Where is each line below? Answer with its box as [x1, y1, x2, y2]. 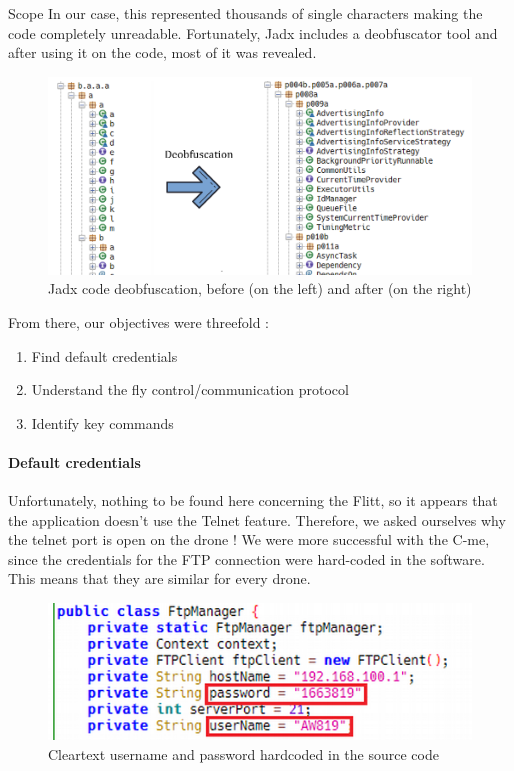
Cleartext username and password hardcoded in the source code [48, 743, 439, 764]
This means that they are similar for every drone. [8, 568, 311, 589]
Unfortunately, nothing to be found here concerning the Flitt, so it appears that [8, 490, 498, 511]
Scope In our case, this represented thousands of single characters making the [8, 3, 483, 23]
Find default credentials [31, 345, 178, 366]
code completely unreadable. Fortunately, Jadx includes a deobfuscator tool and [8, 22, 498, 43]
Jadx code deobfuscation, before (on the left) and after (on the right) [48, 278, 472, 299]
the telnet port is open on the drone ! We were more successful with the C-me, [8, 529, 490, 550]
